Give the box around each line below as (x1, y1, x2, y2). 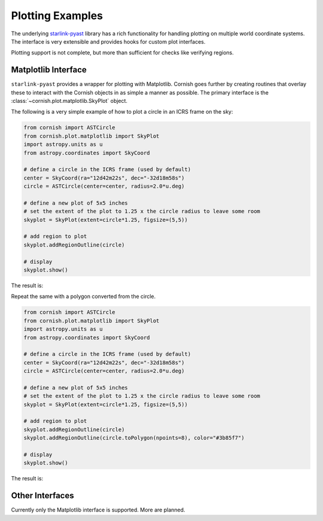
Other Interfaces (11, 490, 74, 501)
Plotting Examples (11, 9, 103, 22)
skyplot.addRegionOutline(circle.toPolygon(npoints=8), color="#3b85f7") (23, 434, 245, 441)
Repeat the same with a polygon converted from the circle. (11, 293, 156, 300)
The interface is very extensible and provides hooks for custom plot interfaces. (11, 38, 206, 45)
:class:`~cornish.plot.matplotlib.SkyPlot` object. (11, 98, 128, 105)
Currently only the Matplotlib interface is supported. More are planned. (11, 506, 185, 514)
